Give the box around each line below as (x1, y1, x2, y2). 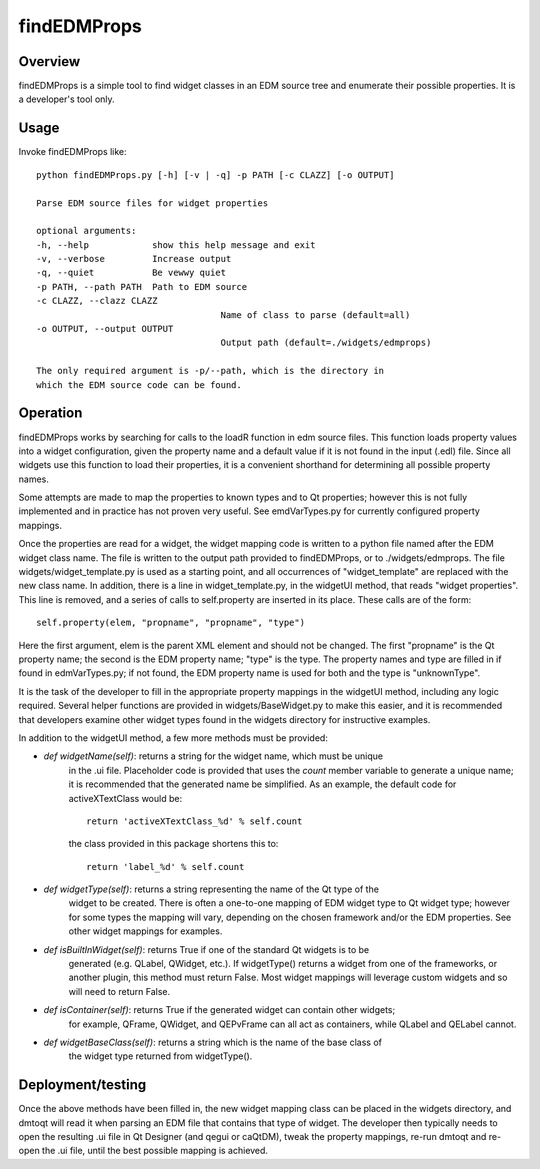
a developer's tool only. (18, 93, 115, 105)
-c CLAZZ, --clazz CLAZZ (36, 295, 158, 307)
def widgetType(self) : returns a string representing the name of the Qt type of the (43, 883, 380, 895)
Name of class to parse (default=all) (220, 309, 411, 320)
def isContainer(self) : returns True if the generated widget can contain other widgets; (43, 1004, 396, 1016)
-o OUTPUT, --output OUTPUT (36, 323, 174, 335)
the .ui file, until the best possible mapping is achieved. (41, 1145, 269, 1157)
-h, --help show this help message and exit (36, 239, 316, 250)
